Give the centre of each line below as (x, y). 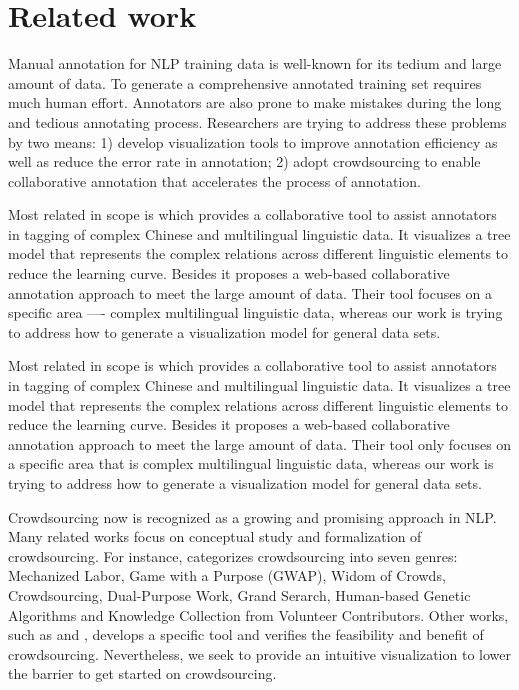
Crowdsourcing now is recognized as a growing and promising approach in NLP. (252, 516)
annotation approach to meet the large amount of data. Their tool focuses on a (250, 292)
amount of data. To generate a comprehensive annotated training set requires (245, 82)
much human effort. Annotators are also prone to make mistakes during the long (255, 102)
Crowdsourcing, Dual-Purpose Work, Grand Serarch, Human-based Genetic (239, 594)
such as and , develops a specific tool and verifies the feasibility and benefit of (246, 634)
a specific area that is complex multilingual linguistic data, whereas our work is (251, 463)
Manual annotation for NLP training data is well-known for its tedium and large (255, 63)
